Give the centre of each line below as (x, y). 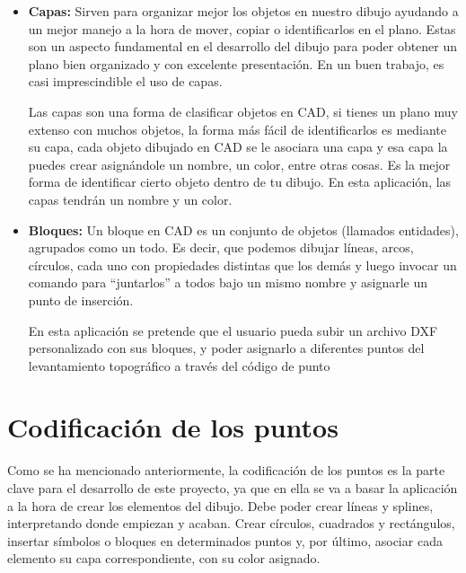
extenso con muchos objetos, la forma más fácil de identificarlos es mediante (237, 129)
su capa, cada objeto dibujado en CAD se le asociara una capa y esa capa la (238, 147)
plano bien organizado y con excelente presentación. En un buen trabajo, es (236, 63)
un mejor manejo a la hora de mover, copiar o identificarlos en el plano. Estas (242, 28)
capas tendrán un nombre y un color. (130, 199)
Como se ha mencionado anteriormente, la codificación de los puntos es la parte (226, 470)
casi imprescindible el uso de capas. (125, 81)
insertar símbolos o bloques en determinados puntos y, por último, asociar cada (225, 540)
